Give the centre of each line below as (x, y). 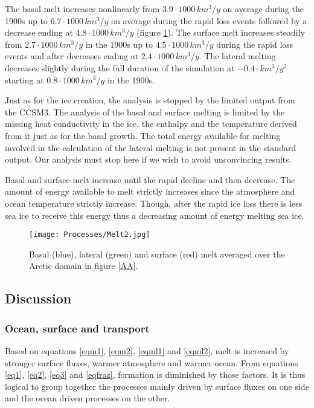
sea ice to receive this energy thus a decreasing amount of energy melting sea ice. (155, 215)
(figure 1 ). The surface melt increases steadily (221, 32)
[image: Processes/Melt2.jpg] (90, 235)
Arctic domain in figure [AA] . (84, 266)
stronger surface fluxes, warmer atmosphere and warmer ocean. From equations (152, 362)
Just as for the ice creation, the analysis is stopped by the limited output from (150, 100)
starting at (24, 79)
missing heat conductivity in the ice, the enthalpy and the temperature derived (151, 124)
